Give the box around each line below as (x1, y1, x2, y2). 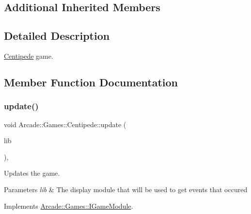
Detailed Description (4, 28, 110, 43)
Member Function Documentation (4, 74, 178, 89)
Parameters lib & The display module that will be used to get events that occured (4, 184, 248, 194)
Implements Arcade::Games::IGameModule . (4, 200, 133, 211)
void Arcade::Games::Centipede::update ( (4, 119, 126, 129)
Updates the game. (4, 168, 60, 178)
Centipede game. (4, 50, 53, 61)
